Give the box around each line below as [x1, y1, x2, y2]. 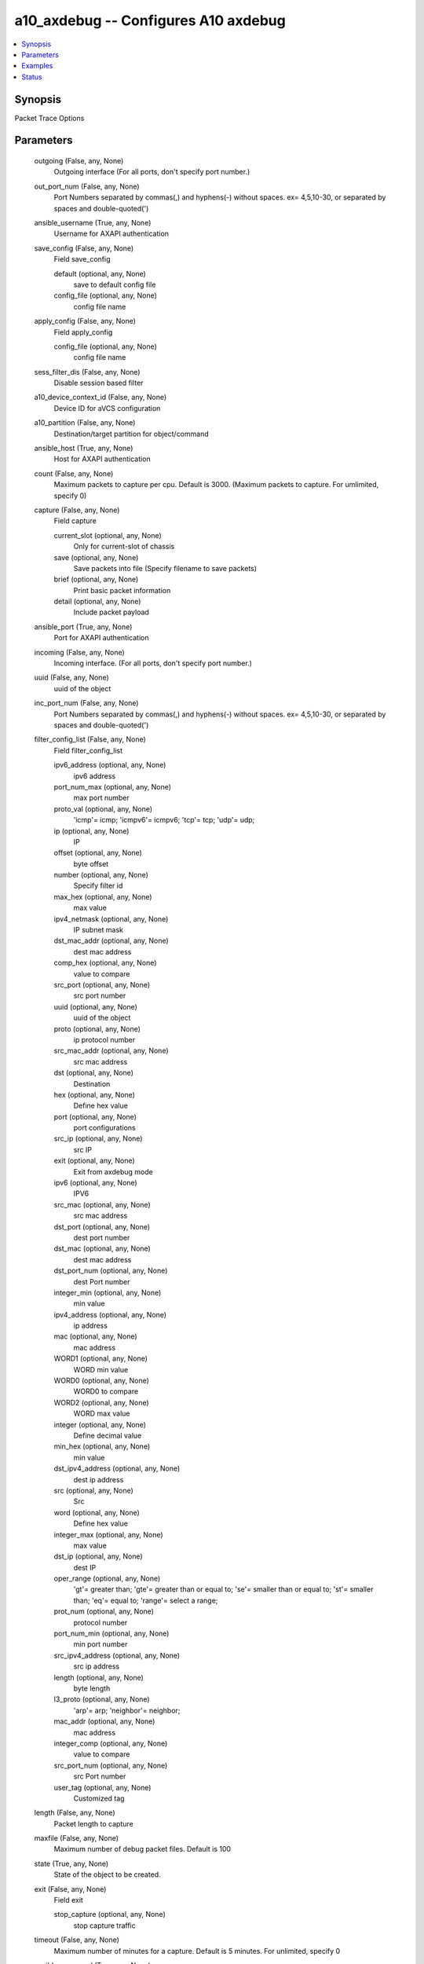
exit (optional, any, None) [53, 1156, 135, 1166]
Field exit [53, 1896, 84, 1905]
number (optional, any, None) [53, 870, 149, 880]
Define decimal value [73, 1431, 142, 1440]
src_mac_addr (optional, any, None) [53, 1046, 169, 1056]
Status [21, 71, 42, 82]
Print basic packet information [73, 585, 171, 595]
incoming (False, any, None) [34, 647, 125, 657]
